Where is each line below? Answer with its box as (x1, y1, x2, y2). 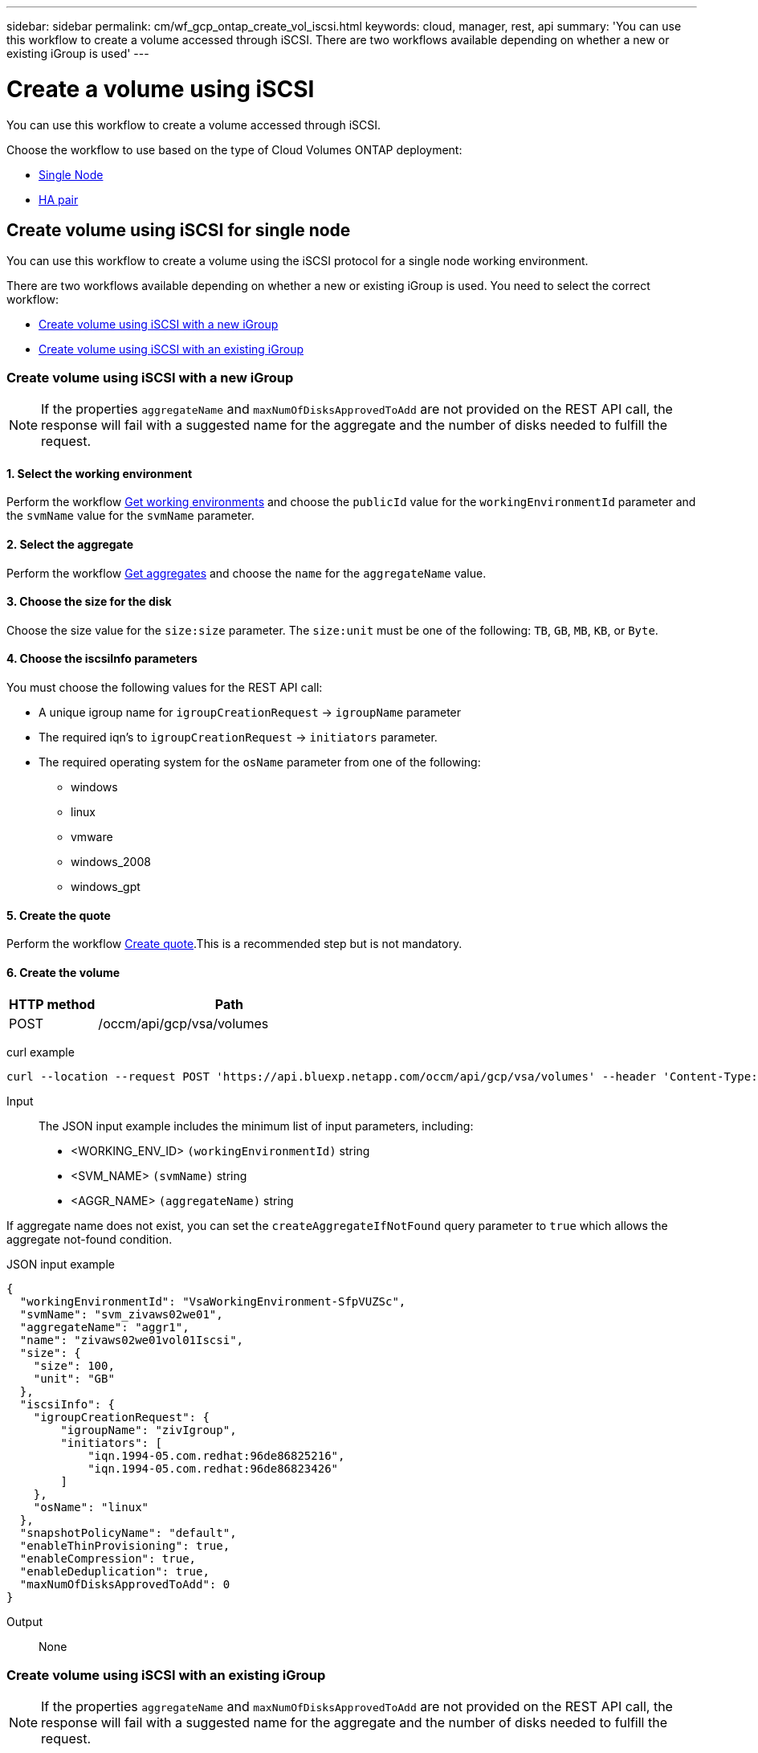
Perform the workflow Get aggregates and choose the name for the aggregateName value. (6, 566, 487, 580)
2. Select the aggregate (6, 537, 134, 551)
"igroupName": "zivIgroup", (60, 1424, 237, 1437)
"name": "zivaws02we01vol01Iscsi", (19, 1334, 244, 1347)
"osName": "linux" (33, 1501, 149, 1514)
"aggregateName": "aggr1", (19, 1321, 189, 1334)
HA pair (39, 192, 79, 206)
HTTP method (9, 996, 96, 1013)
